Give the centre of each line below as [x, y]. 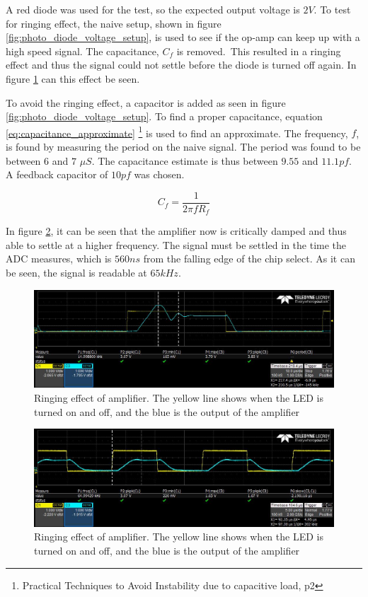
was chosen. [159, 174]
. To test [332, 9]
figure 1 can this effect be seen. [73, 78]
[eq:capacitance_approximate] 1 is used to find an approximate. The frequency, [177, 132]
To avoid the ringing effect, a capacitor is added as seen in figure [146, 102]
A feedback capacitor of [57, 174]
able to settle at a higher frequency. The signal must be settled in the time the [176, 244]
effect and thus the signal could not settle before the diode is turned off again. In [181, 65]
